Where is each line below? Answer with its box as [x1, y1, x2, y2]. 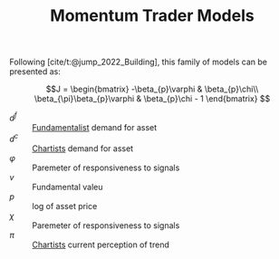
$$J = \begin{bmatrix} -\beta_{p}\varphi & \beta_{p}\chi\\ [45, 83, 259, 95]
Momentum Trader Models [49, 5, 255, 26]
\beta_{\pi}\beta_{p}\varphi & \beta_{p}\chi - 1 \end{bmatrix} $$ [34, 93, 271, 104]
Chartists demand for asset [32, 142, 134, 154]
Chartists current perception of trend [32, 239, 169, 250]
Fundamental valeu [32, 181, 103, 192]
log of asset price [32, 200, 98, 211]
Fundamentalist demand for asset [32, 121, 158, 132]
